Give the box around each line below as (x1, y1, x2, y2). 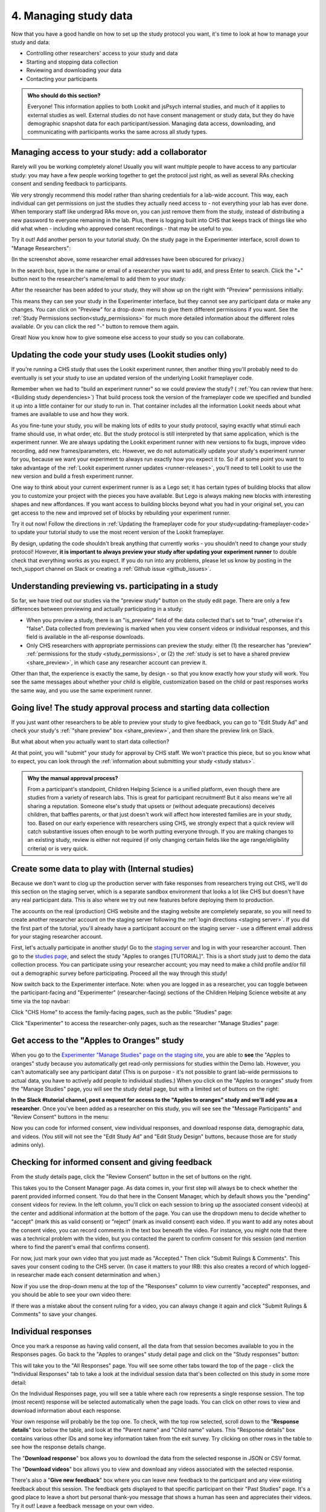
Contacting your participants (26, 75, 98, 82)
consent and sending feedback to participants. (11, 180, 127, 187)
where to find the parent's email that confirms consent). (11, 1243, 150, 1251)
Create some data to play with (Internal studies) (11, 864, 194, 874)
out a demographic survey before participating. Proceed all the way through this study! (11, 969, 228, 977)
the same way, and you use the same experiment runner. (11, 686, 153, 694)
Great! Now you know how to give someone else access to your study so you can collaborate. (11, 334, 245, 341)
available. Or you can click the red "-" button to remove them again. (11, 323, 179, 330)
